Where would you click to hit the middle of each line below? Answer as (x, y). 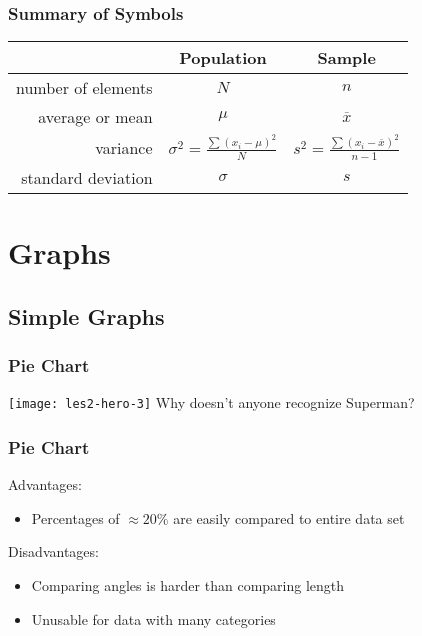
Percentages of (75, 517)
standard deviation (87, 177)
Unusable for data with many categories (153, 618)
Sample (346, 58)
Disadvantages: (53, 551)
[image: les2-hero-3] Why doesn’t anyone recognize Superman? (211, 402)
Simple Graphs (86, 315)
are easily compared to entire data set (289, 517)
